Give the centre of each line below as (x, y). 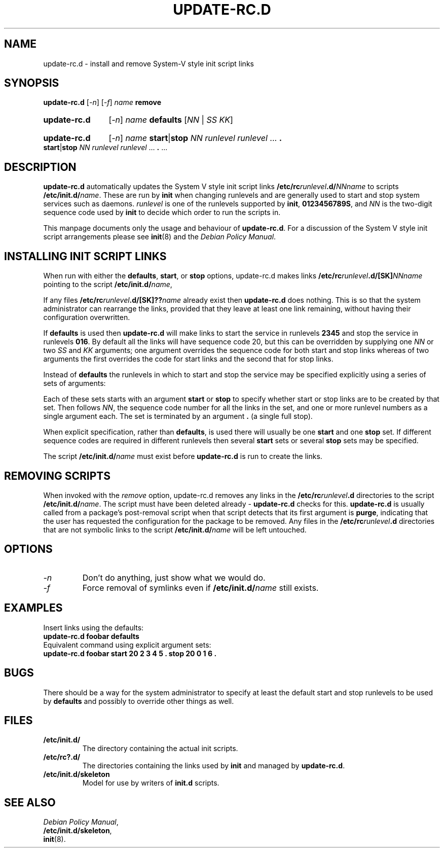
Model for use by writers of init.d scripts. (151, 783)
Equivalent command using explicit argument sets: (127, 645)
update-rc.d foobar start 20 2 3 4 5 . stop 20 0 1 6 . (130, 653)
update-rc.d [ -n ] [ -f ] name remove (102, 102)
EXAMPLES (33, 608)
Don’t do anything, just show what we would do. (174, 577)
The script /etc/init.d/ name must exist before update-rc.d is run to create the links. (183, 456)
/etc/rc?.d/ (62, 757)
